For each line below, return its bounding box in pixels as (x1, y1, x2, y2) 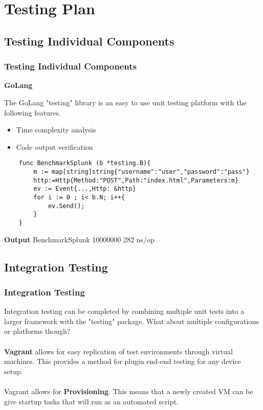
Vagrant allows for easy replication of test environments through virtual (4, 346, 233, 356)
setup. (4, 366, 23, 376)
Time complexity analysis (16, 124, 96, 135)
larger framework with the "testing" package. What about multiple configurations (4, 315, 259, 326)
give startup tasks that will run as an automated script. (4, 396, 179, 406)
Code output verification (16, 141, 93, 152)
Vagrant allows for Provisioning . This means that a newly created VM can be (4, 385, 253, 396)
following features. (4, 107, 61, 118)
